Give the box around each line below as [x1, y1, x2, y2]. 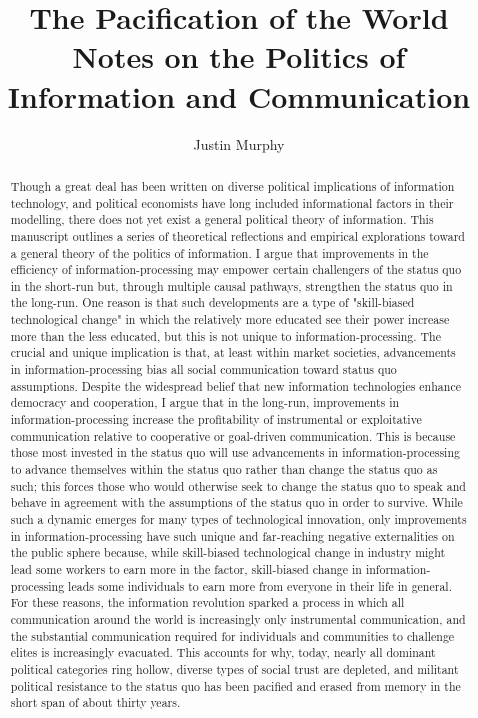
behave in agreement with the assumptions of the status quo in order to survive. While [10, 494, 463, 511]
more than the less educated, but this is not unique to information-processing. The [10, 327, 442, 344]
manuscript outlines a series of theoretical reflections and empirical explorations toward [10, 227, 465, 244]
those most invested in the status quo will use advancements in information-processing [10, 444, 460, 461]
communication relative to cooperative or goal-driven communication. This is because [10, 427, 456, 444]
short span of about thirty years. [10, 694, 181, 711]
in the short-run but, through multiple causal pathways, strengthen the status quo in [10, 277, 453, 294]
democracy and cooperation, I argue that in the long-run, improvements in [10, 394, 400, 411]
